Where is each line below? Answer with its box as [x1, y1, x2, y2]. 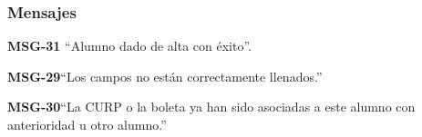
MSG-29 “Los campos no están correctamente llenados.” [7, 66, 323, 85]
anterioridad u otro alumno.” [7, 115, 167, 133]
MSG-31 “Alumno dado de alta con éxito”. [7, 36, 252, 55]
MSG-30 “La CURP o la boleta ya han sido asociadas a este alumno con [7, 97, 416, 116]
